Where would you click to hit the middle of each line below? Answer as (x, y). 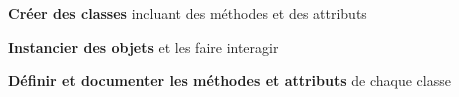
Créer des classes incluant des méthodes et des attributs (187, 13)
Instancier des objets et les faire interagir (143, 46)
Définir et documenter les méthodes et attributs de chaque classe (229, 80)
